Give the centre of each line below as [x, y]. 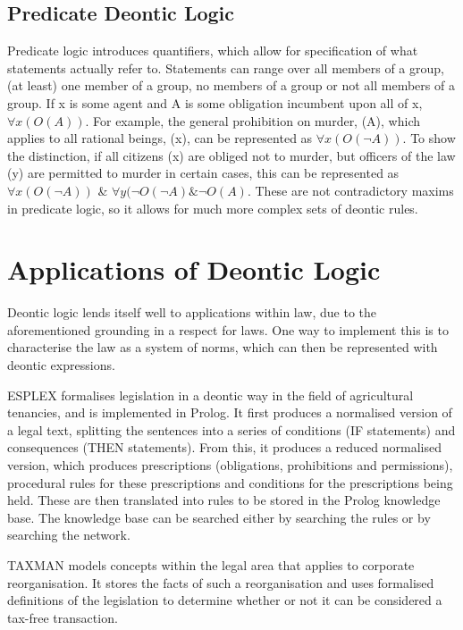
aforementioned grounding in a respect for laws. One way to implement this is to [228, 329]
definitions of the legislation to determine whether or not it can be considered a [225, 600]
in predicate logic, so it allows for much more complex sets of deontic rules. [213, 208]
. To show [429, 138]
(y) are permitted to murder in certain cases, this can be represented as [203, 173]
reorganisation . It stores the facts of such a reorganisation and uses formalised [221, 582]
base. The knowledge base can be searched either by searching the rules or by [219, 517]
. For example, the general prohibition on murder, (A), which [253, 120]
